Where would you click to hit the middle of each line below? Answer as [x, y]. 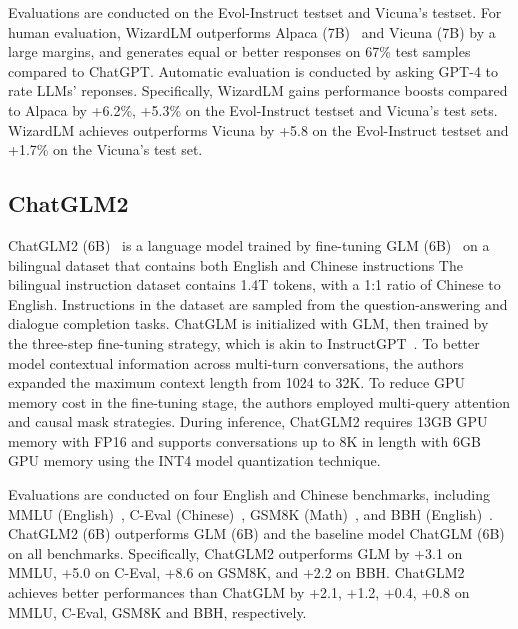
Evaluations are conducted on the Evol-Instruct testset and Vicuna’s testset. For [255, 12]
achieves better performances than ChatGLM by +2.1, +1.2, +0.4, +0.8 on [239, 592]
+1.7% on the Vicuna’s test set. [105, 149]
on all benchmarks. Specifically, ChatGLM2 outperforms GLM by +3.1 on [235, 552]
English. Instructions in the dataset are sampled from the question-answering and [258, 303]
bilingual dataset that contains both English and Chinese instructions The [235, 264]
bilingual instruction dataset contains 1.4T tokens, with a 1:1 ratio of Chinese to [254, 284]
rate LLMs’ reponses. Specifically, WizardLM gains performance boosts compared [258, 90]
